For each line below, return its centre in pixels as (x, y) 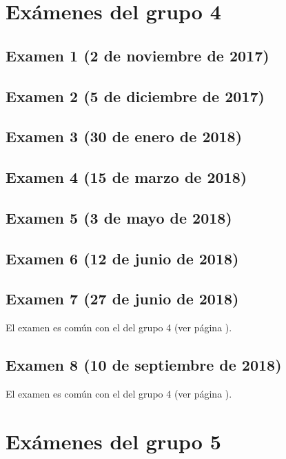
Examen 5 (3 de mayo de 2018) (119, 217)
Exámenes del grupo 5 (113, 441)
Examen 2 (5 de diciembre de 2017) (135, 96)
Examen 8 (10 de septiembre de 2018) (144, 365)
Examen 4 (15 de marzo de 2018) (126, 177)
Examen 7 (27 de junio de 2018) (122, 299)
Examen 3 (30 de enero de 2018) (124, 136)
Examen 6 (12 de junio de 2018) (122, 258)
